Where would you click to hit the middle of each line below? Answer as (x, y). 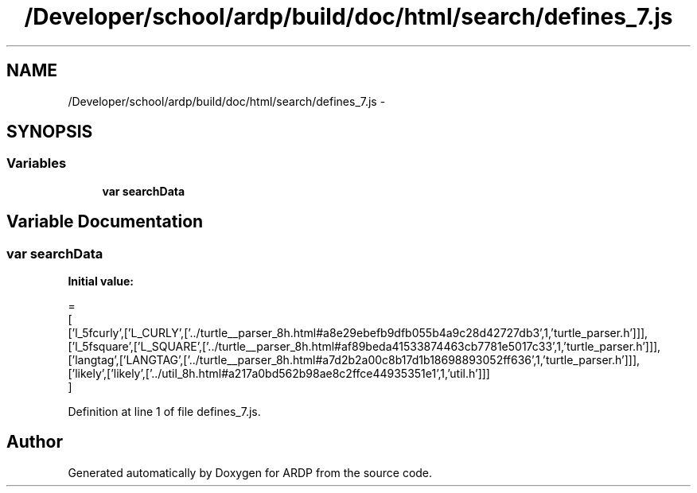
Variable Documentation (105, 222)
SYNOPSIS (50, 132)
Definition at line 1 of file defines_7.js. (164, 412)
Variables (37, 163)
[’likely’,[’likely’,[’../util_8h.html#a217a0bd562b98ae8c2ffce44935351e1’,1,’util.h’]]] (279, 374)
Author (35, 442)
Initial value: (101, 281)
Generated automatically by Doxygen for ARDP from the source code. (250, 472)
